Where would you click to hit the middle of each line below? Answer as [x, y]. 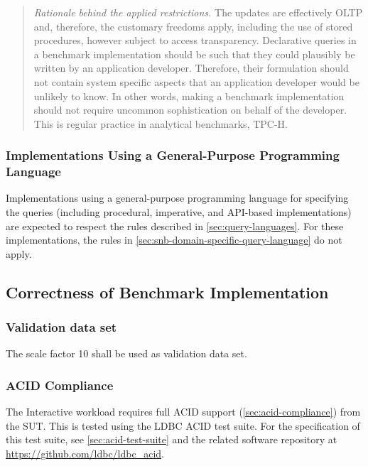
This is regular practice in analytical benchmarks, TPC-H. [161, 123]
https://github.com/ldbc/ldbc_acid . [85, 454]
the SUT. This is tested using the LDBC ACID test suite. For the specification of [183, 425]
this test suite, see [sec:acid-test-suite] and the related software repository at [172, 439]
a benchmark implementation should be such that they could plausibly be [194, 54]
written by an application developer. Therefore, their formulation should [191, 68]
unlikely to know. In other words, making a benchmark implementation [189, 96]
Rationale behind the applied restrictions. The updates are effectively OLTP [198, 12]
